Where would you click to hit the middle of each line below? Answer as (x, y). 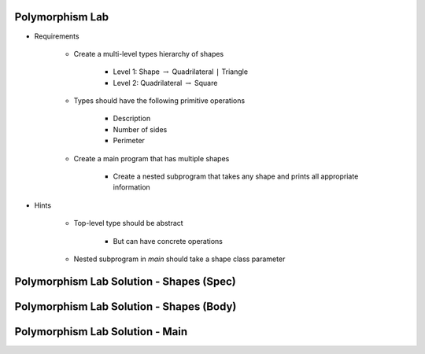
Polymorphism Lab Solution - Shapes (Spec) (125, 281)
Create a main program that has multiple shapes (152, 158)
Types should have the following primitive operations (159, 101)
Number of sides (140, 129)
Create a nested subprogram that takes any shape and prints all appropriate (236, 176)
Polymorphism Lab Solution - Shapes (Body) (126, 306)
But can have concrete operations (168, 241)
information (132, 187)
